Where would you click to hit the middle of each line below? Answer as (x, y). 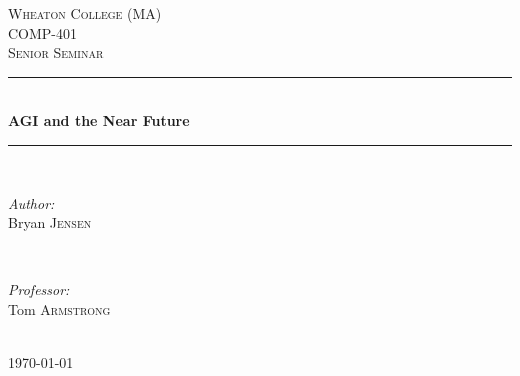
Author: (31, 202)
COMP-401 (43, 32)
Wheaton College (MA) (85, 13)
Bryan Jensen (50, 222)
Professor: (39, 289)
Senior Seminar (56, 52)
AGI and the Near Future (99, 120)
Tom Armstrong (59, 308)
